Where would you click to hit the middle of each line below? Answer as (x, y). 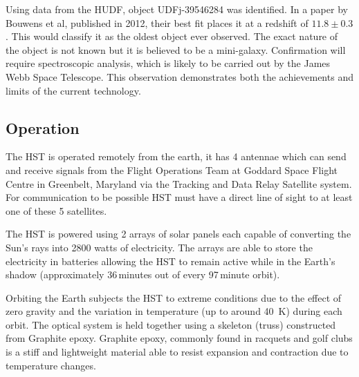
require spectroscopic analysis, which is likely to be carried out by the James (168, 63)
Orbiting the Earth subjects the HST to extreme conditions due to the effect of (174, 297)
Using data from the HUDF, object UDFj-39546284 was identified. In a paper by (177, 9)
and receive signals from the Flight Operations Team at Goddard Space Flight (172, 170)
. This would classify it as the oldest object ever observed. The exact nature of (172, 36)
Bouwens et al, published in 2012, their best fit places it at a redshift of (157, 22)
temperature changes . (51, 365)
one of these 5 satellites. (56, 210)
